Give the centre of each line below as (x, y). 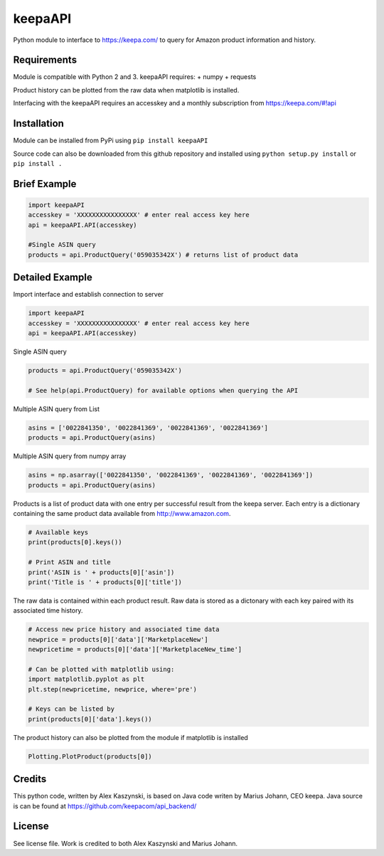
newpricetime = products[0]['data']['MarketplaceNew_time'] (135, 650)
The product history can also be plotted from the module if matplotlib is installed (130, 737)
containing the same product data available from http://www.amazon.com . (122, 513)
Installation (38, 123)
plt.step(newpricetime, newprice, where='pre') (112, 689)
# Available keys (58, 532)
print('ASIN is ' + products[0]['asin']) (101, 572)
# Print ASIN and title (70, 562)
